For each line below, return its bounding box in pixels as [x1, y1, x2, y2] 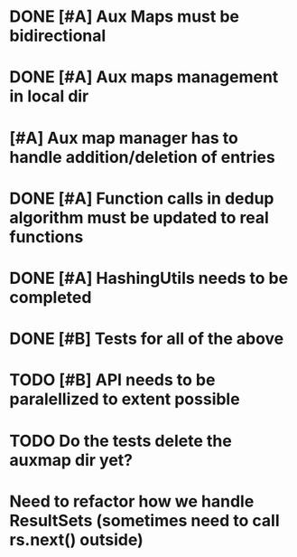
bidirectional [9, 25, 107, 46]
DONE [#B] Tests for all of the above [9, 328, 284, 349]
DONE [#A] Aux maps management [9, 67, 279, 88]
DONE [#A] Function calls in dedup [9, 188, 274, 209]
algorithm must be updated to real [9, 207, 269, 228]
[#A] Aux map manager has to [9, 127, 239, 148]
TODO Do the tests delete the [9, 430, 232, 451]
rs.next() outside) [9, 529, 144, 550]
